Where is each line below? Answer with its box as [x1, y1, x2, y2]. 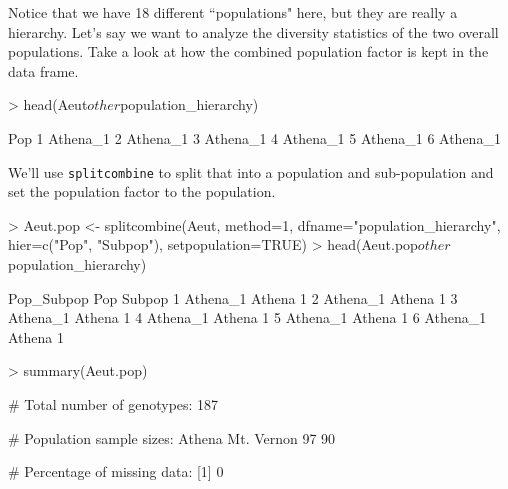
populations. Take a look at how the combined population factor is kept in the [8, 41, 489, 62]
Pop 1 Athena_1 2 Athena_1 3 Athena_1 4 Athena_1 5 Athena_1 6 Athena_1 [8, 127, 501, 148]
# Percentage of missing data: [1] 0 [8, 461, 224, 482]
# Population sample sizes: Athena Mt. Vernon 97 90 [8, 427, 336, 448]
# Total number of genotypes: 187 [8, 393, 219, 414]
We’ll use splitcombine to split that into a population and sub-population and [8, 161, 494, 182]
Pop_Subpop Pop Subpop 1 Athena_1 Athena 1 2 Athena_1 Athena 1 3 [8, 287, 458, 308]
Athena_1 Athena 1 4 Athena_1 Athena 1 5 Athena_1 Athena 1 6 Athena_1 [8, 307, 487, 328]
